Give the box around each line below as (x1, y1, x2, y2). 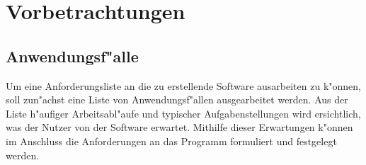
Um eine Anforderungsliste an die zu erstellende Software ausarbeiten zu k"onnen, (6, 78, 361, 93)
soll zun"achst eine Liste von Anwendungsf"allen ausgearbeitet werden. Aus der (6, 92, 348, 107)
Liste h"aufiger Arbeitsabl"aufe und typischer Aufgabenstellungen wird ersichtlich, (6, 106, 361, 120)
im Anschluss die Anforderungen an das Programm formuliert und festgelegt (6, 133, 337, 148)
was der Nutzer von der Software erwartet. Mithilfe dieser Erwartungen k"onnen (6, 120, 353, 135)
